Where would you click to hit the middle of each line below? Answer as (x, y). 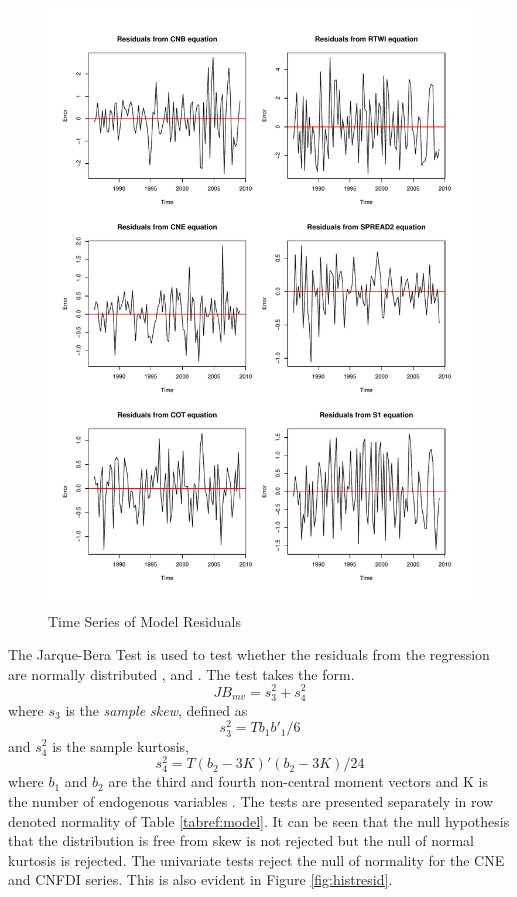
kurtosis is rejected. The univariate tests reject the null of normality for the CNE (256, 859)
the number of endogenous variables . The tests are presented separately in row (251, 800)
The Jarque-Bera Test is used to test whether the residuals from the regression (249, 654)
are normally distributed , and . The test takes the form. (181, 673)
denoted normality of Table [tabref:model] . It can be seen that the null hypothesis (259, 820)
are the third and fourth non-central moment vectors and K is (298, 781)
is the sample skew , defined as (156, 709)
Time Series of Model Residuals (144, 620)
